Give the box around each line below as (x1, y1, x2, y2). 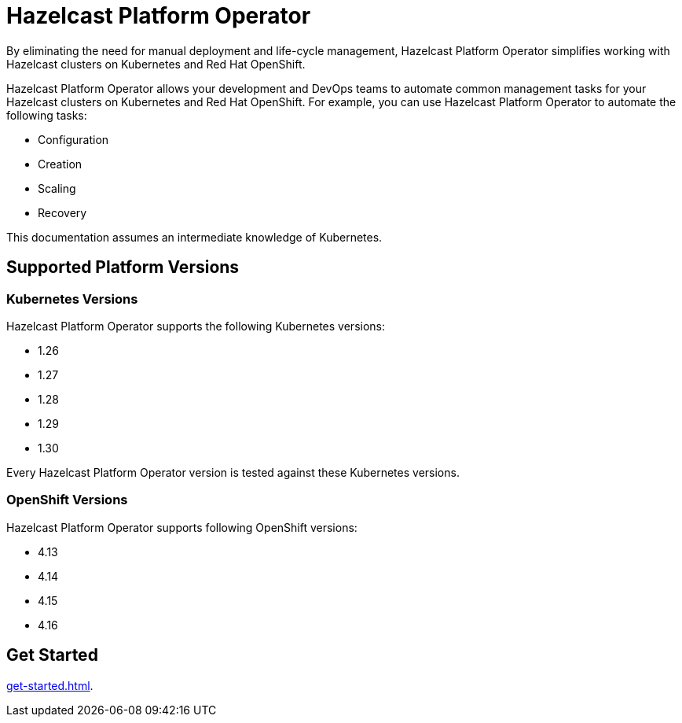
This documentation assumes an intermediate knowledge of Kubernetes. (6, 230, 383, 244)
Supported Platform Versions (6, 257, 240, 278)
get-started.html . (6, 678, 93, 692)
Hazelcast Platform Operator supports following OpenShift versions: (6, 520, 357, 534)
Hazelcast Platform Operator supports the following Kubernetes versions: (6, 319, 386, 333)
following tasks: (6, 108, 87, 122)
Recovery (38, 205, 87, 219)
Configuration (38, 132, 109, 146)
